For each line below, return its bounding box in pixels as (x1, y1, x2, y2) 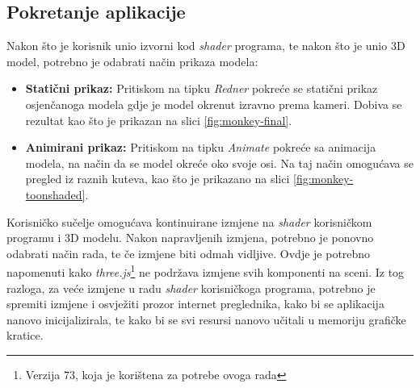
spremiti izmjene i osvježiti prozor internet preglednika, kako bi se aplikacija (6, 295, 384, 312)
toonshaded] (25, 186, 86, 202)
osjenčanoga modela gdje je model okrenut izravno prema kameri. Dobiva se (25, 95, 402, 112)
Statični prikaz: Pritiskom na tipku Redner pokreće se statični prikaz (25, 80, 378, 97)
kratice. (6, 327, 44, 344)
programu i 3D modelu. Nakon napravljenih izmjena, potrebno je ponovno (6, 229, 374, 246)
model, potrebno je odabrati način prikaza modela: (6, 52, 258, 69)
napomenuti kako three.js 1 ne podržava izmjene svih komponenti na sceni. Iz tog (6, 261, 405, 280)
